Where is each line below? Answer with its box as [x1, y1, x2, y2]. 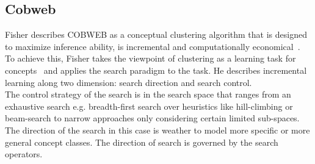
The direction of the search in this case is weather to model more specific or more [5, 123, 310, 136]
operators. [5, 148, 43, 160]
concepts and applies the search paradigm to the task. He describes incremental [5, 63, 307, 76]
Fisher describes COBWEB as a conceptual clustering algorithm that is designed [5, 28, 307, 41]
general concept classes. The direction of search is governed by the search [5, 135, 278, 148]
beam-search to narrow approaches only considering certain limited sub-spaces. [5, 112, 300, 124]
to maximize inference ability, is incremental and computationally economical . [5, 40, 300, 52]
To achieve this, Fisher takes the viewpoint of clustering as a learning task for [5, 52, 296, 65]
